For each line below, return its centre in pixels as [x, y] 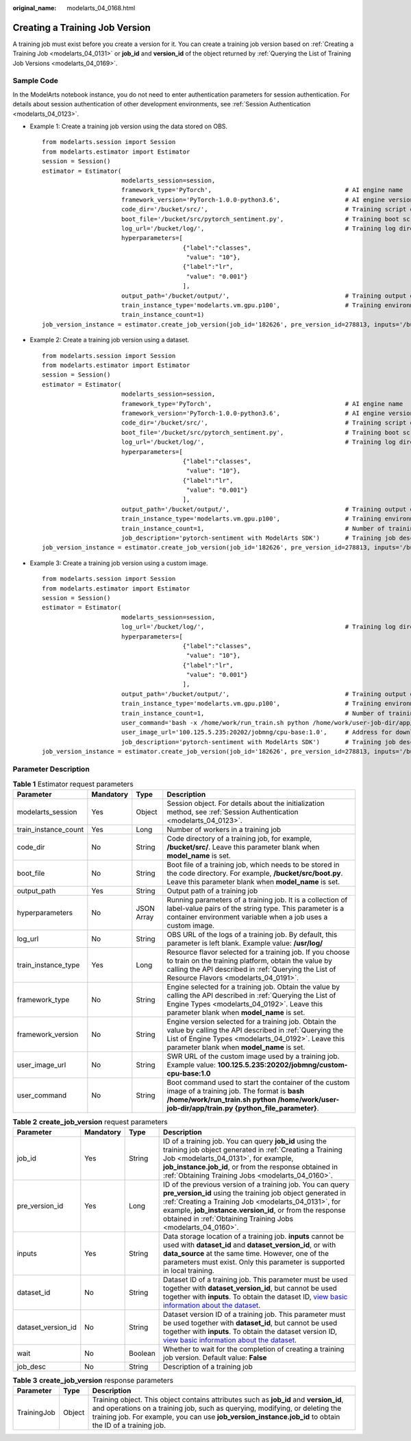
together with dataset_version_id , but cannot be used [250, 1288]
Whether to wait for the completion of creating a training [254, 1349]
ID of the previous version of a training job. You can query [256, 1184]
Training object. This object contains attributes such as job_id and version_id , [218, 1400]
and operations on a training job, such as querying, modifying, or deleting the [217, 1408]
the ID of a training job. [129, 1425]
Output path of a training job [212, 890]
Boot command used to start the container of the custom [258, 1082]
